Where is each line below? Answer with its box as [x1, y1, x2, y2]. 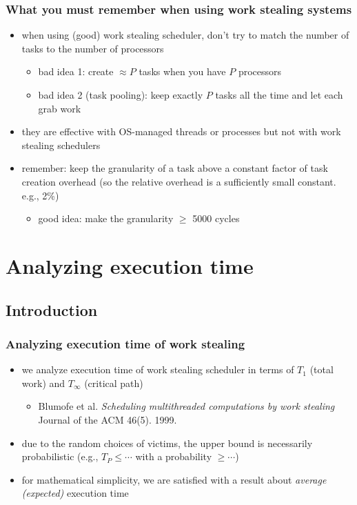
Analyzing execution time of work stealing [6, 335, 245, 352]
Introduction [6, 299, 98, 320]
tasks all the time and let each [215, 88, 343, 101]
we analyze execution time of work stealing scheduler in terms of [21, 362, 294, 377]
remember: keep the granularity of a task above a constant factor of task [21, 161, 328, 175]
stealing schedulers [21, 137, 101, 152]
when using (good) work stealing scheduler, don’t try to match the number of [21, 28, 349, 42]
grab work [38, 101, 81, 115]
